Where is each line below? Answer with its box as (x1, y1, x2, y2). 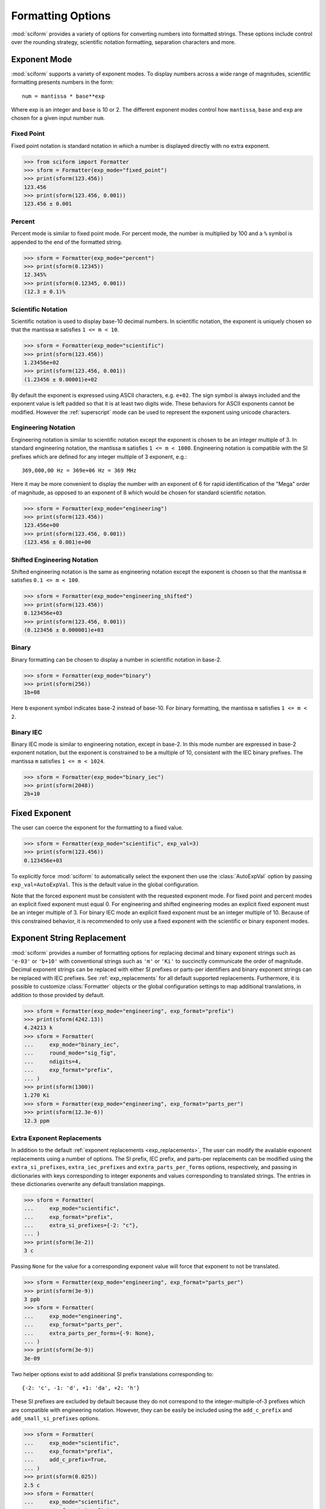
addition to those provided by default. (11, 991, 105, 998)
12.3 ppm (24, 1117, 50, 1124)
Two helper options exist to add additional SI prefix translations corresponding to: (11, 1370, 214, 1377)
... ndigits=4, (24, 1058, 81, 1065)
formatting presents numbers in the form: (11, 78, 114, 86)
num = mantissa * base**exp (22, 92, 105, 100)
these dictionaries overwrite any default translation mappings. (11, 1180, 165, 1187)
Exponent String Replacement (11, 933, 126, 943)
